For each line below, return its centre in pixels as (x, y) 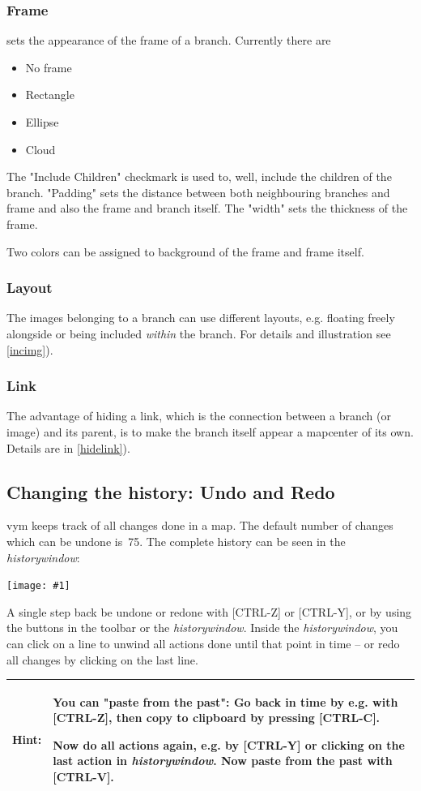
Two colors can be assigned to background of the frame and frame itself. (185, 251)
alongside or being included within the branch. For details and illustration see (199, 333)
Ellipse (42, 122)
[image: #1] (38, 586)
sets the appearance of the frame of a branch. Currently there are (169, 40)
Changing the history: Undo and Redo (171, 491)
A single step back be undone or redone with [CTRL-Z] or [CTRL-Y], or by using (209, 611)
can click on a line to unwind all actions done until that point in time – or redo (203, 643)
